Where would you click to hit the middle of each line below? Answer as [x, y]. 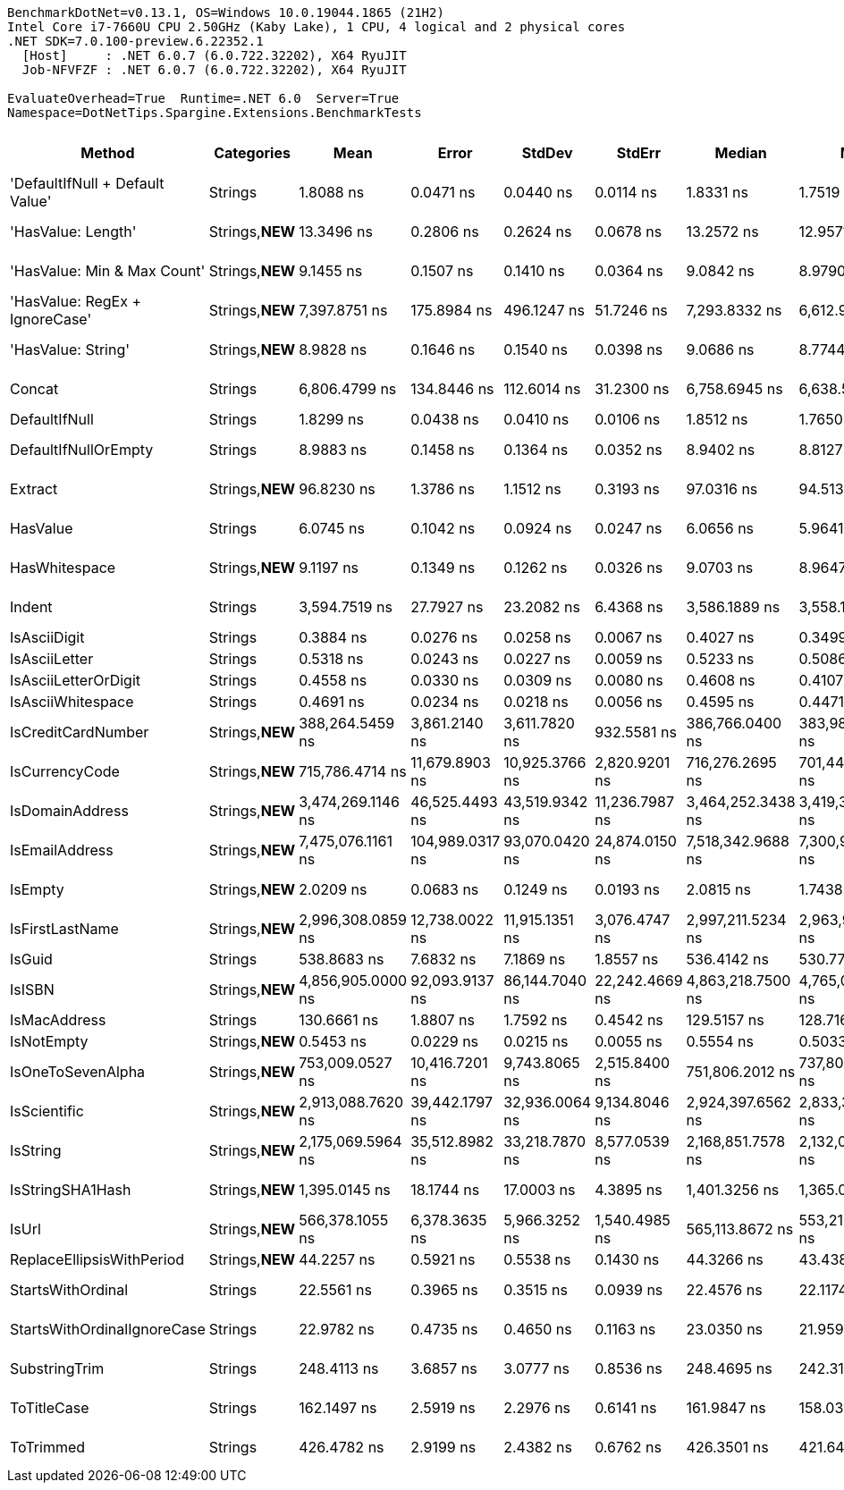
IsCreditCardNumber [80, 732]
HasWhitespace [63, 568]
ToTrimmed [48, 1447]
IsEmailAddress [62, 850]
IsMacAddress [58, 1020]
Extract [34, 489]
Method [108, 153]
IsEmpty [37, 889]
